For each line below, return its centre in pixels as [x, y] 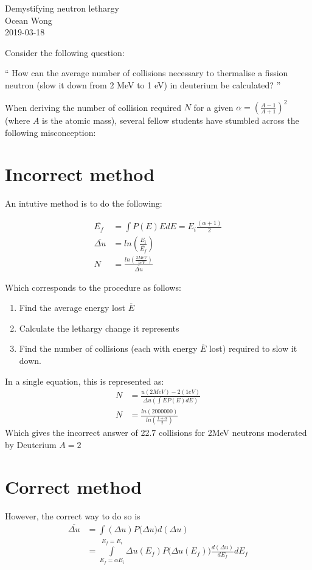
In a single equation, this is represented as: [85, 381]
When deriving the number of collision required [93, 107]
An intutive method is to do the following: [84, 203]
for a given [213, 107]
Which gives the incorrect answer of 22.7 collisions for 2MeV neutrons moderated [156, 433]
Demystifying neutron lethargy [62, 8]
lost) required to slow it [253, 348]
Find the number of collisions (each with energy [108, 348]
